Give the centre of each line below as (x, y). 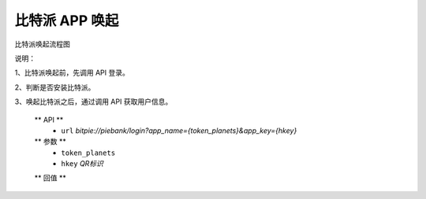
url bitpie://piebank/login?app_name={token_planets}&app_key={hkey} (179, 131)
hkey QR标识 (82, 164)
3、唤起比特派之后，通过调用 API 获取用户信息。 (93, 101)
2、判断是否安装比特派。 (55, 87)
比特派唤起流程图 (42, 44)
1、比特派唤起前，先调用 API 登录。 (72, 73)
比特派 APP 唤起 (67, 20)
